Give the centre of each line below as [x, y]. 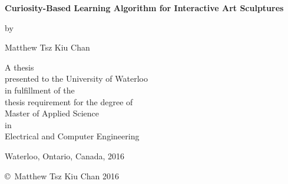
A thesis [19, 67]
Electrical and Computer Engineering [72, 136]
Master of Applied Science [52, 113]
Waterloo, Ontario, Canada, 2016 [65, 155]
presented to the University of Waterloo [76, 78]
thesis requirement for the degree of [69, 101]
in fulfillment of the [40, 90]
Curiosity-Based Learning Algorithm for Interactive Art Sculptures [144, 8]
